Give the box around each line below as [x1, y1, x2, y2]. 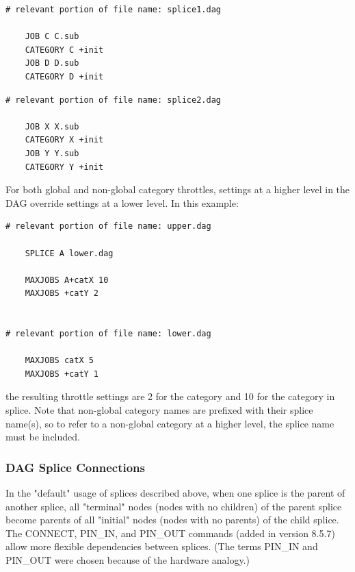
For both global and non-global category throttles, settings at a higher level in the [5, 182, 350, 197]
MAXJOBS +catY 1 [25, 369, 99, 379]
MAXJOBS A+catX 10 [25, 275, 109, 285]
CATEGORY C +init [25, 45, 104, 55]
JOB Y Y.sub [25, 148, 79, 158]
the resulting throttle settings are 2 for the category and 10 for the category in [5, 389, 335, 403]
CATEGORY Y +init [25, 162, 104, 172]
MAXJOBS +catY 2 [25, 288, 99, 299]
